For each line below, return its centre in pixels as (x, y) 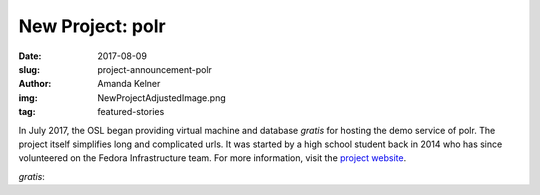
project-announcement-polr (154, 69)
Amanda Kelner (129, 84)
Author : (35, 84)
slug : (29, 69)
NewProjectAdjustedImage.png (161, 97)
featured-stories (131, 112)
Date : (30, 56)
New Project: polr (92, 26)
